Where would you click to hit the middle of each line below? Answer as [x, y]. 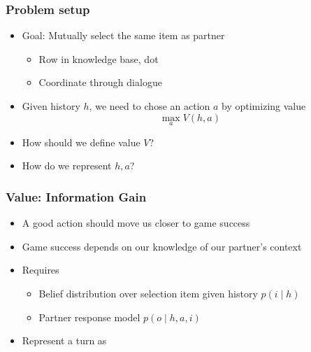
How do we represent [67, 166]
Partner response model [89, 317]
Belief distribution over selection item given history [148, 293]
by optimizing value [264, 106]
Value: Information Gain [76, 196]
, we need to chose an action [150, 106]
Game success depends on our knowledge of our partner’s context [162, 246]
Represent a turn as [64, 340]
